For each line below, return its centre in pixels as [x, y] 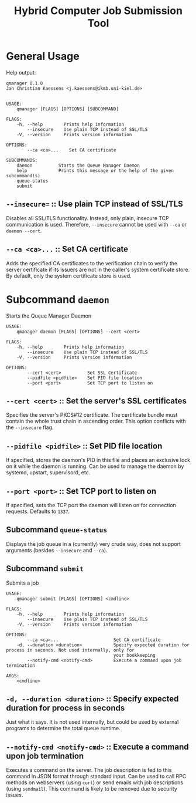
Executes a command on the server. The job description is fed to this [89, 770]
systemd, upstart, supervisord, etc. [48, 473]
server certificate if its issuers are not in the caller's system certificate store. [98, 269]
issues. [15, 795]
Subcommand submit [45, 568]
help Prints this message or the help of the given [95, 171]
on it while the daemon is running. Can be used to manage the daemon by [95, 466]
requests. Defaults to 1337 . [38, 511]
